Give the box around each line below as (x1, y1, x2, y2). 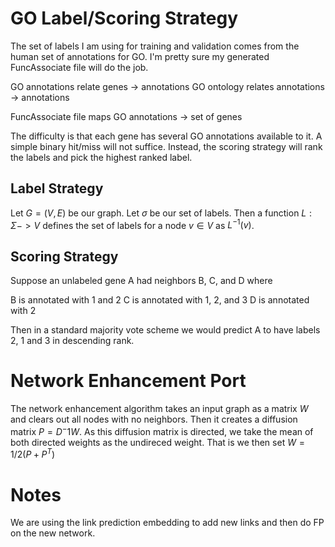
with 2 (10, 305, 37, 317)
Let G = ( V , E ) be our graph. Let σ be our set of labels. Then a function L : (10, 207, 312, 219)
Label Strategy (10, 180, 104, 197)
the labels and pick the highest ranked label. (10, 151, 193, 163)
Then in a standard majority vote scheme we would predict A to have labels (10, 324, 321, 336)
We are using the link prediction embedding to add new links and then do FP (10, 517, 325, 529)
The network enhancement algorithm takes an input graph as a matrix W (10, 403, 309, 415)
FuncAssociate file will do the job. (10, 61, 149, 73)
